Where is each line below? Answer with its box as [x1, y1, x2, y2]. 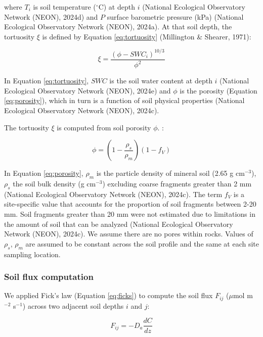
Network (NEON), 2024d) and [4, 11, 98, 22]
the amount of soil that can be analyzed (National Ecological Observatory [4, 218, 233, 229]
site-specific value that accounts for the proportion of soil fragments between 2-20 [4, 199, 256, 209]
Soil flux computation [4, 270, 94, 283]
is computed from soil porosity [57, 122, 151, 132]
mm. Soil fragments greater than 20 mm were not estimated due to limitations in [4, 209, 255, 219]
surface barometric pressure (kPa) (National [107, 11, 244, 22]
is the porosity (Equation [180, 85, 257, 95]
